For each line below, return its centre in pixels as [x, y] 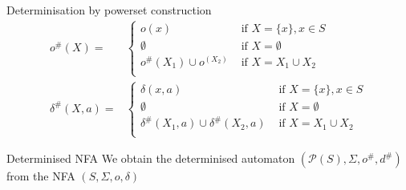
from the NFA [41, 176]
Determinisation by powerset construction [109, 10]
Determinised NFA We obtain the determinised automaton [151, 158]
